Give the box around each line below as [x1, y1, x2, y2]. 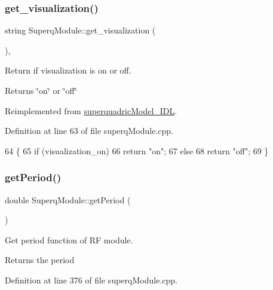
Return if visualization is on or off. [5, 64, 131, 77]
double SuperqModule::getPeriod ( [5, 193, 131, 206]
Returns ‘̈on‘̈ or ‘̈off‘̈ [5, 84, 77, 96]
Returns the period [5, 254, 75, 266]
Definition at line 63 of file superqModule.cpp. [5, 124, 173, 137]
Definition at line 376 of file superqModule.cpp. [5, 273, 177, 286]
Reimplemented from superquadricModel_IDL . [5, 104, 177, 117]
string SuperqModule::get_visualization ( [5, 24, 156, 36]
